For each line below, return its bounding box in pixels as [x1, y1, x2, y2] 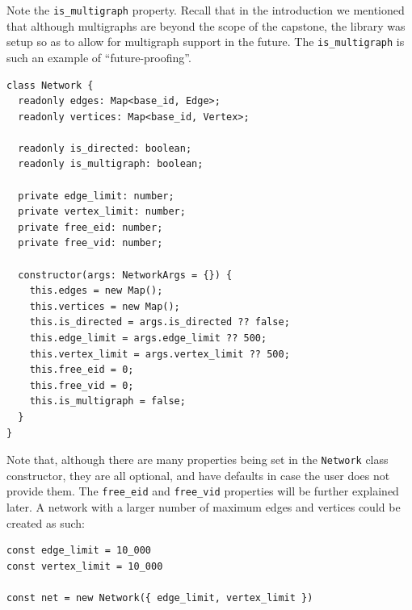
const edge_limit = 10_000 [6, 545, 151, 557]
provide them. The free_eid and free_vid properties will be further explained [6, 483, 399, 499]
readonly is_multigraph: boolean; [18, 158, 204, 170]
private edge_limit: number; [18, 190, 174, 202]
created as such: [6, 514, 86, 531]
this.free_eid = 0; [29, 364, 134, 376]
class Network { [6, 79, 94, 91]
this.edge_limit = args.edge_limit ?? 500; [29, 332, 267, 344]
